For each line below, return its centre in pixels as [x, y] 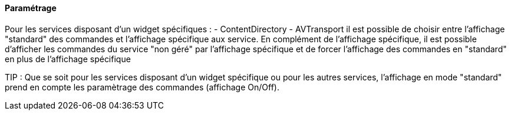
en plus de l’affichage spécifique [68, 59]
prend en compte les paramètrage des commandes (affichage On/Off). [142, 87]
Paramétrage [31, 8]
